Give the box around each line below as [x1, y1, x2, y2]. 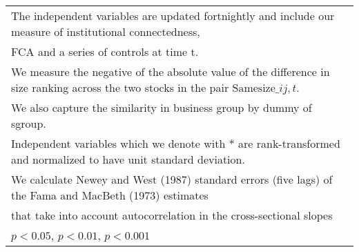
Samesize [232, 83, 275, 94]
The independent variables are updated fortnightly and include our [11, 8, 335, 23]
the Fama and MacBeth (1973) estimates [11, 187, 208, 203]
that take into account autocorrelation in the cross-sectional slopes [11, 207, 333, 223]
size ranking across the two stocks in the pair [11, 79, 229, 95]
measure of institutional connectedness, [11, 23, 200, 39]
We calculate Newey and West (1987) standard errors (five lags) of [11, 171, 333, 187]
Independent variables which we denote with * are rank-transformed [11, 135, 340, 151]
